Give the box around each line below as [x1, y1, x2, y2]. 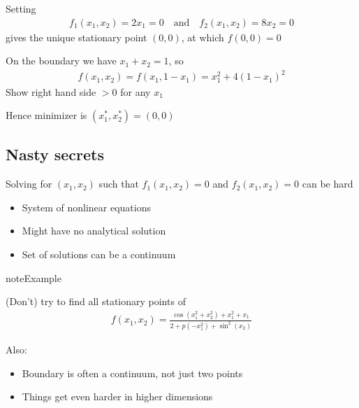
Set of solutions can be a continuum [22, 247, 176, 262]
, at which [181, 29, 224, 44]
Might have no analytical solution [22, 223, 166, 238]
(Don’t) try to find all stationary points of [6, 294, 186, 309]
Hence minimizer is [6, 108, 87, 122]
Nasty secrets [6, 143, 104, 165]
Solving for [6, 176, 52, 191]
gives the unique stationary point [6, 29, 147, 44]
